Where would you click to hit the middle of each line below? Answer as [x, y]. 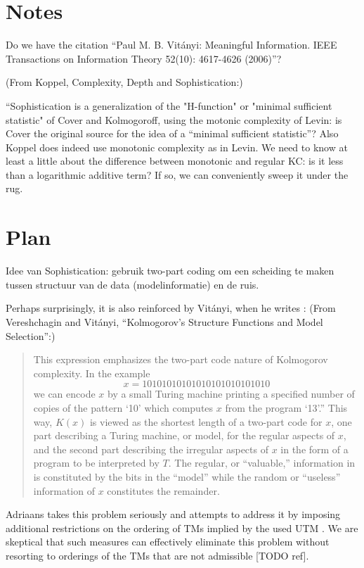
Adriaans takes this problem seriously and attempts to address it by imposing [173, 514]
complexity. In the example [92, 373]
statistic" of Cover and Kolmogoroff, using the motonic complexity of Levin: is [174, 119]
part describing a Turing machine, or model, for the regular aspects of [184, 435]
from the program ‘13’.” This [286, 407]
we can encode [64, 394]
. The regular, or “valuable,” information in [262, 463]
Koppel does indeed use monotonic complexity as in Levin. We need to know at [177, 147]
